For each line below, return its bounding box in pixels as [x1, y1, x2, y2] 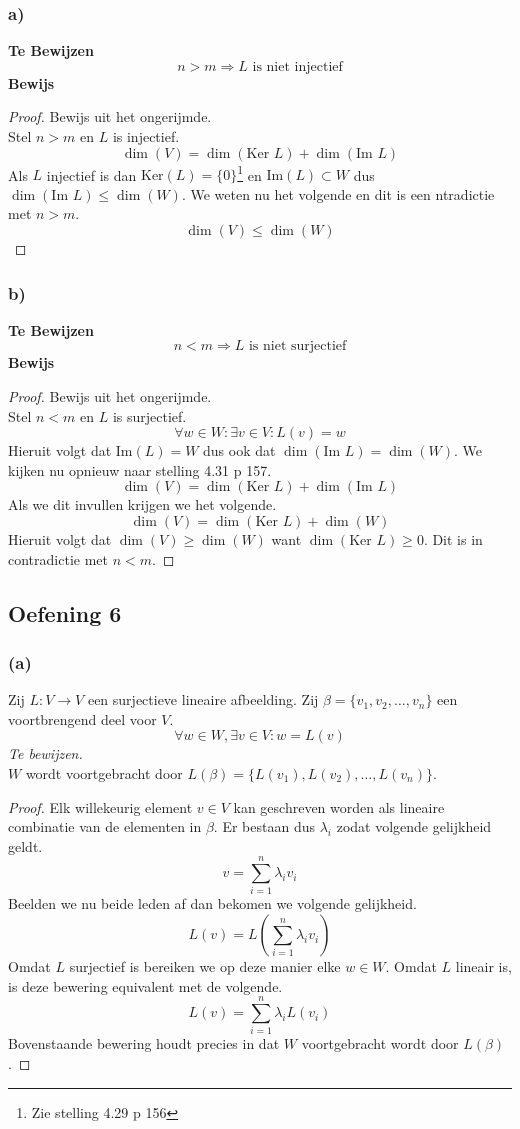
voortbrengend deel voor [8, 708, 157, 729]
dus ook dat [203, 440, 276, 461]
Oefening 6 [8, 597, 122, 628]
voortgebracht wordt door [301, 1033, 459, 1054]
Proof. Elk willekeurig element [8, 796, 193, 817]
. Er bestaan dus [213, 816, 315, 837]
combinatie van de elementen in [8, 816, 202, 837]
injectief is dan [46, 164, 137, 185]
